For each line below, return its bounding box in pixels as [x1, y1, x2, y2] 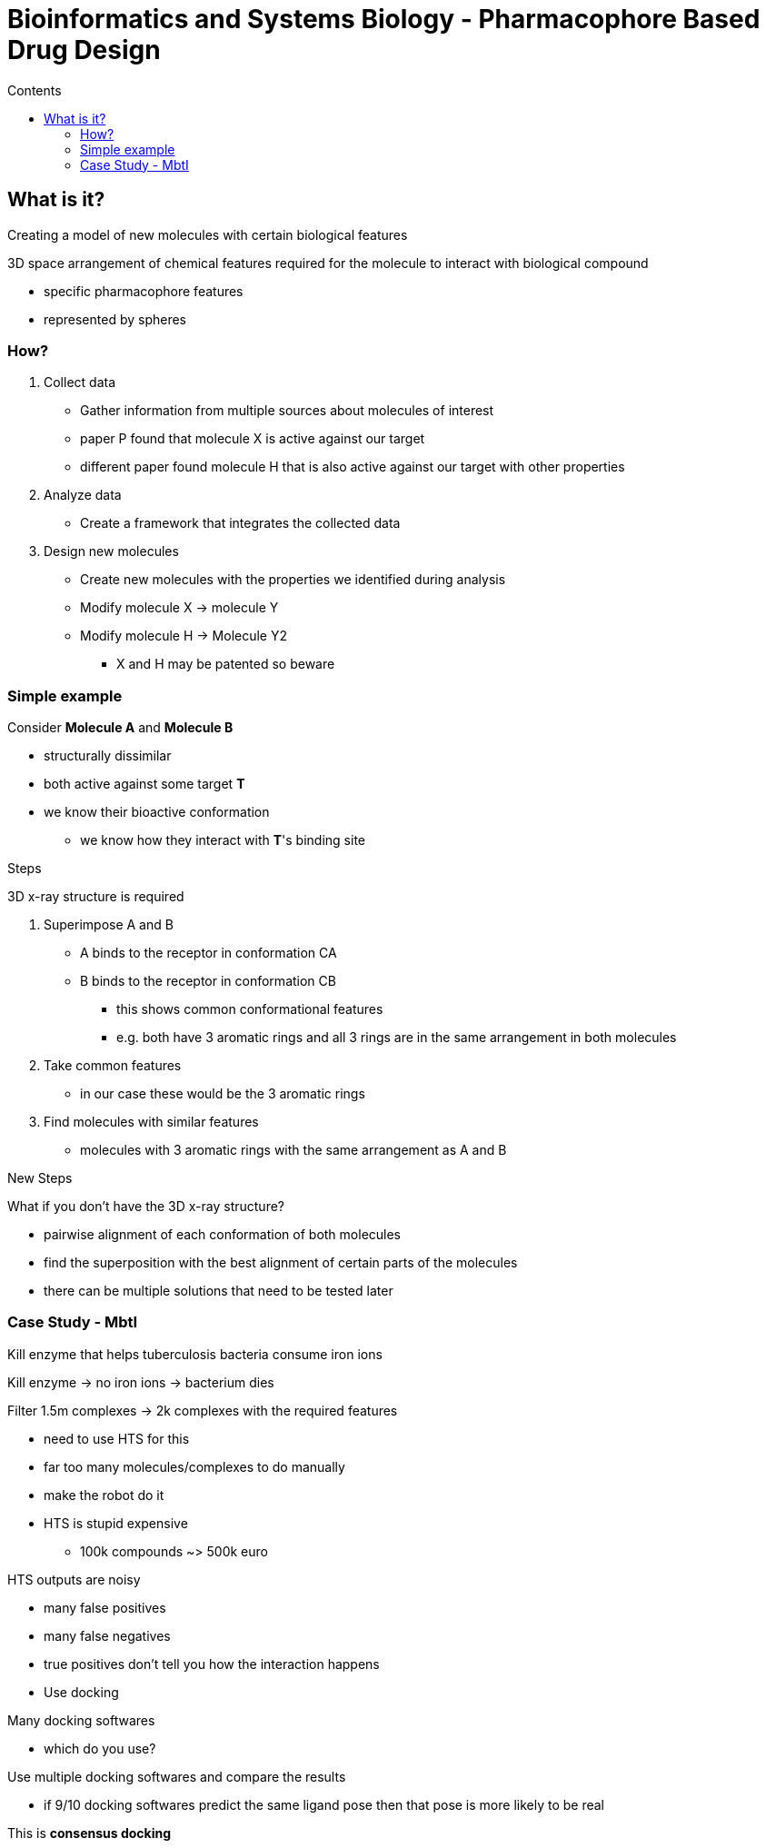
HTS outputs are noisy [7, 1571, 141, 1587]
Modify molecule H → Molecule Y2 [80, 628, 288, 644]
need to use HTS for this [44, 1430, 190, 1446]
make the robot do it [44, 1486, 164, 1503]
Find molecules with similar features [44, 1114, 259, 1130]
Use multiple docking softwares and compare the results [7, 1768, 346, 1784]
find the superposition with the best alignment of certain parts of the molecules [44, 1255, 518, 1271]
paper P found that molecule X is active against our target [80, 431, 425, 447]
